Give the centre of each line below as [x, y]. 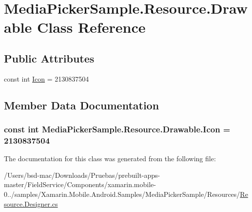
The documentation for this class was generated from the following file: [110, 159]
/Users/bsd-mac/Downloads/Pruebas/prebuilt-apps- [82, 175]
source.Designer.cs [31, 203]
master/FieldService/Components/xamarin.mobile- [80, 184]
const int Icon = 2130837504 [47, 78]
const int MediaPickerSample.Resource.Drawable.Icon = [117, 129]
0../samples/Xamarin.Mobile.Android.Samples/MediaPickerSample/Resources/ [122, 194]
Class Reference [91, 27]
